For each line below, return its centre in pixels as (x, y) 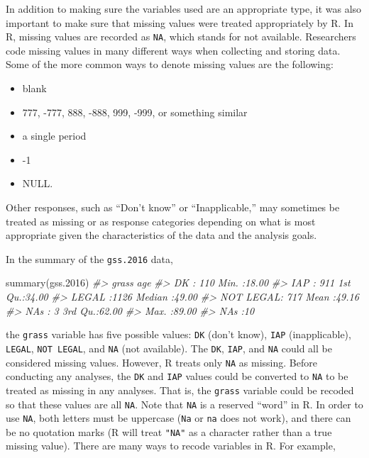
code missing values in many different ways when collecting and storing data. (173, 50)
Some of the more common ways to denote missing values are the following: (170, 64)
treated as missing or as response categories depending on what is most (161, 221)
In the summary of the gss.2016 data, (89, 258)
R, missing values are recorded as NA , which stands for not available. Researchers (181, 37)
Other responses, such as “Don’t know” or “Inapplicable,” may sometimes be (173, 207)
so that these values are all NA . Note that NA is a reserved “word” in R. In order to (184, 404)
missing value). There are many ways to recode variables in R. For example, (171, 446)
